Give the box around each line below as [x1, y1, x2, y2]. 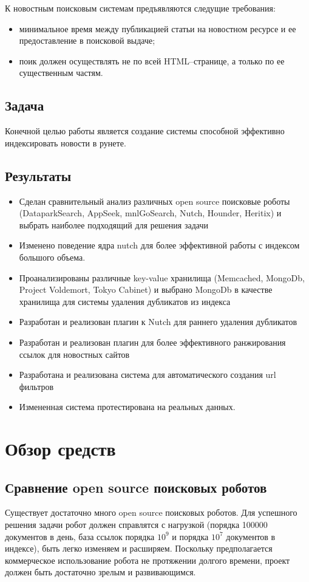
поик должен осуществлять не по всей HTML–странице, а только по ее [19, 54, 285, 67]
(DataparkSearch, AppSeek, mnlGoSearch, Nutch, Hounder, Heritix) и [19, 207, 282, 219]
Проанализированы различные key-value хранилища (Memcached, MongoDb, [19, 271, 305, 284]
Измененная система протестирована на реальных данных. [19, 400, 236, 413]
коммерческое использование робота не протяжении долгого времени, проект [5, 553, 290, 566]
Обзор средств [5, 436, 116, 461]
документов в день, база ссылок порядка [5, 530, 155, 543]
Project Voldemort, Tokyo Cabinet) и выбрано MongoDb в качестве [19, 283, 273, 296]
